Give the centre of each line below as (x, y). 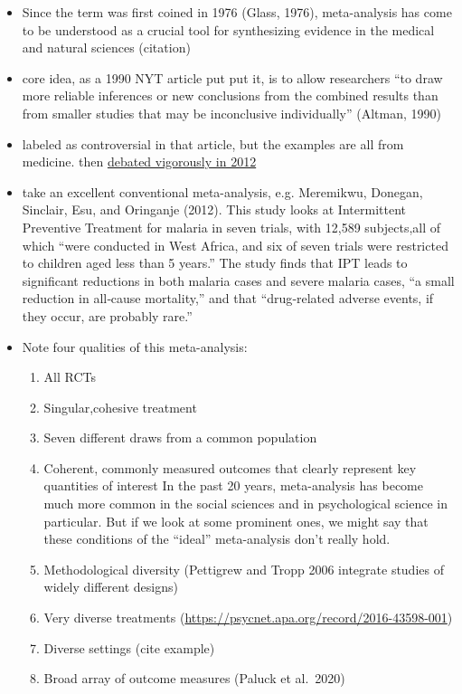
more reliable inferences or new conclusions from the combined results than (230, 95)
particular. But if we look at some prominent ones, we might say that (236, 521)
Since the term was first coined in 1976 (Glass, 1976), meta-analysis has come (237, 12)
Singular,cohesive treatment (120, 407)
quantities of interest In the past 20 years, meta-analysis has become (233, 485)
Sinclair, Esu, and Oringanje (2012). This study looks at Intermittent (214, 209)
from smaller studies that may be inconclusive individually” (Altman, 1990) (231, 113)
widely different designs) (111, 587)
